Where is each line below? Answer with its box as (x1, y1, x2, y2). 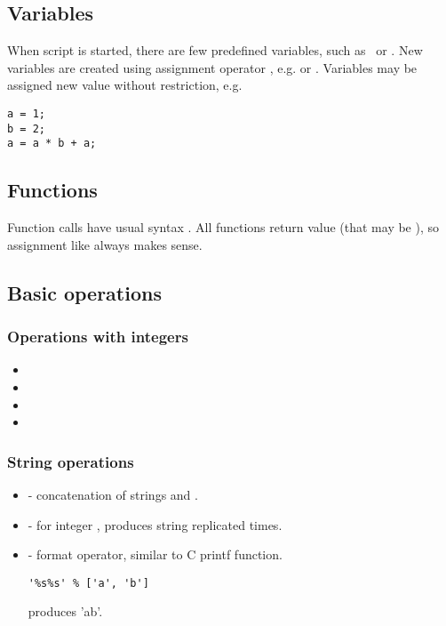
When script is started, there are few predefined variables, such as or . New (7, 41, 423, 60)
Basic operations (7, 278, 162, 306)
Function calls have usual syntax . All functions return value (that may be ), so (7, 218, 440, 237)
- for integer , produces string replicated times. (28, 515, 283, 534)
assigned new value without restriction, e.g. (7, 76, 243, 94)
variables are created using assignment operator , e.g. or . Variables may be (7, 58, 418, 76)
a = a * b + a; (7, 137, 97, 150)
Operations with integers (7, 325, 188, 348)
